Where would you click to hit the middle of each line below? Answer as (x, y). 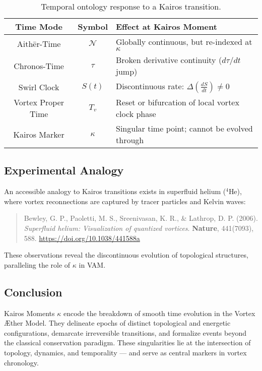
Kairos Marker (39, 134)
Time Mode (39, 26)
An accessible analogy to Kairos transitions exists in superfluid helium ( (115, 191)
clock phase (136, 114)
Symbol (93, 26)
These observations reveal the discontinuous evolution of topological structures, (126, 255)
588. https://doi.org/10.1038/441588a (82, 238)
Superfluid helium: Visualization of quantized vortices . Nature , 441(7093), (139, 228)
